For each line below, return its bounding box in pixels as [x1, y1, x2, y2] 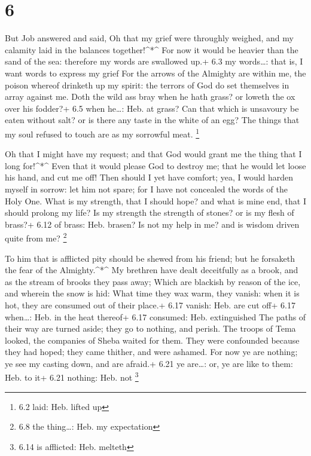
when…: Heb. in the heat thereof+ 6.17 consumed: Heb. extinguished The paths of [5, 310, 306, 323]
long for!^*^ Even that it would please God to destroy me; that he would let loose [5, 159, 306, 172]
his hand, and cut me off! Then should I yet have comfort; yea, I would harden [5, 171, 294, 183]
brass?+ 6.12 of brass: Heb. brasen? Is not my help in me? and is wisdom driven [5, 218, 300, 230]
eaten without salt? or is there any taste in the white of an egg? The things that [5, 114, 300, 126]
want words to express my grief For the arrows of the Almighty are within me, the [5, 66, 306, 79]
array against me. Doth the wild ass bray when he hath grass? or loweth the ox [5, 90, 295, 103]
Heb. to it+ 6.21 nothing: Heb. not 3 [5, 369, 139, 384]
